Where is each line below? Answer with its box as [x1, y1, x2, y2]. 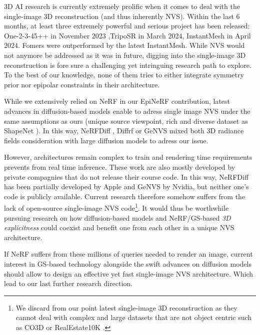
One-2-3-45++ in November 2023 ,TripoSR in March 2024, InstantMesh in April [4, 30, 251, 40]
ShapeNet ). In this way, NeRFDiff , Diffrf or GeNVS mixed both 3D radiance [4, 125, 244, 136]
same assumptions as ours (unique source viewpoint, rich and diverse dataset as [4, 115, 248, 126]
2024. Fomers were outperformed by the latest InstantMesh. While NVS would [4, 40, 245, 50]
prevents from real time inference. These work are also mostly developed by [4, 161, 235, 172]
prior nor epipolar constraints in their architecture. [4, 79, 160, 89]
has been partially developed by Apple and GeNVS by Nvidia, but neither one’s [4, 181, 249, 192]
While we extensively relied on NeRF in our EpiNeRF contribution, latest [4, 96, 230, 106]
